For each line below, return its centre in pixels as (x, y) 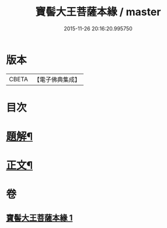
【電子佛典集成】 (57, 80)
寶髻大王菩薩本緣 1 (39, 218)
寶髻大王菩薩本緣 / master (98, 12)
